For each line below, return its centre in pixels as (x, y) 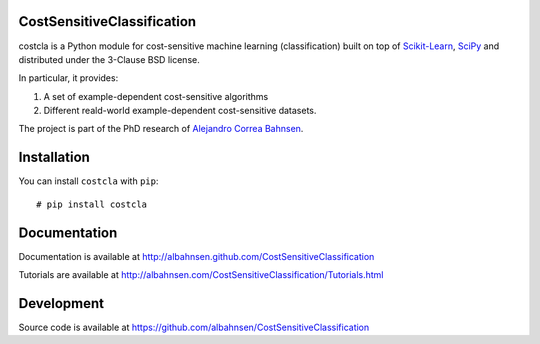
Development (61, 303)
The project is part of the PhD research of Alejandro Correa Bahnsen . (161, 129)
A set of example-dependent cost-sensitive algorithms (156, 96)
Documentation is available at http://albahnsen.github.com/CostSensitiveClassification (196, 256)
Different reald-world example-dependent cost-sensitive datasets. (180, 111)
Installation (54, 157)
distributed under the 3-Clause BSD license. (109, 59)
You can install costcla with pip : (88, 181)
